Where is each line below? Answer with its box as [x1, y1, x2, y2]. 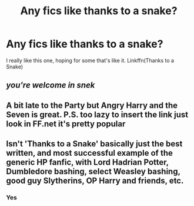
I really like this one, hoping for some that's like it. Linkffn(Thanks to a [6, 57, 175, 64]
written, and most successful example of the [6, 148, 173, 158]
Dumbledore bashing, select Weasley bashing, [6, 166, 180, 176]
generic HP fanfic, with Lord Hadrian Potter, [6, 158, 169, 168]
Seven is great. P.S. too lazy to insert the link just [6, 109, 189, 119]
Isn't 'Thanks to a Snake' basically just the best [6, 139, 183, 149]
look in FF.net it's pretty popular [6, 119, 126, 129]
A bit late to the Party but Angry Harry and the [6, 100, 178, 110]
